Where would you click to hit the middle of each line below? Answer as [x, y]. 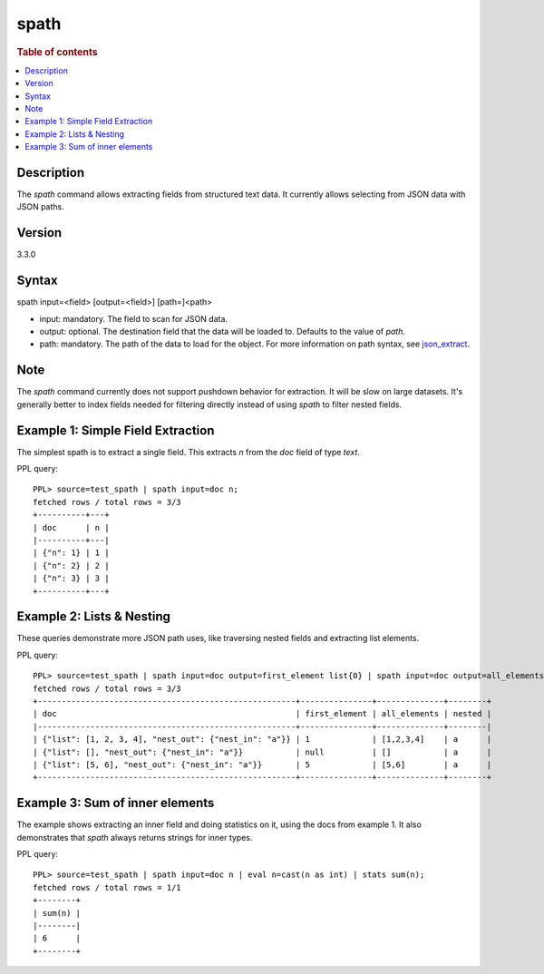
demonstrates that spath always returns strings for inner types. [135, 837]
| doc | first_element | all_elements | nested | [262, 714]
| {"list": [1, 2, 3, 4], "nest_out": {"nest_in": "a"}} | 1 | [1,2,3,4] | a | [262, 740]
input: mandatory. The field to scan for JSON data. [134, 318]
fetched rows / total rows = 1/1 [107, 887]
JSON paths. [41, 207]
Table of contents [58, 52]
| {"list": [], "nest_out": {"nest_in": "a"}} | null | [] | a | [262, 752]
